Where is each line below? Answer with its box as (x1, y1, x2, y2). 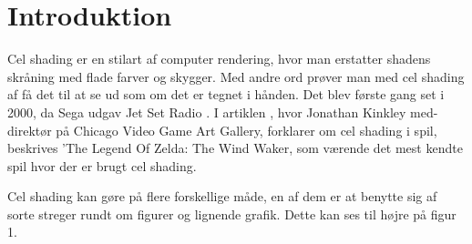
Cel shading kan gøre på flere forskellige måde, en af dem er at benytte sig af (7, 187, 437, 206)
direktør (7, 120, 52, 139)
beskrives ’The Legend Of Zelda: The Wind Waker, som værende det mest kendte (7, 138, 463, 158)
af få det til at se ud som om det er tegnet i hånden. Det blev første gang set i (7, 85, 445, 104)
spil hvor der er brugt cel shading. (7, 156, 197, 175)
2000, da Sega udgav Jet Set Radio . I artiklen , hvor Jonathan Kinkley (7, 102, 406, 121)
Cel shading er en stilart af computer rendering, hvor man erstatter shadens (7, 49, 431, 68)
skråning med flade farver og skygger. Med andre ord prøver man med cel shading (7, 66, 465, 86)
